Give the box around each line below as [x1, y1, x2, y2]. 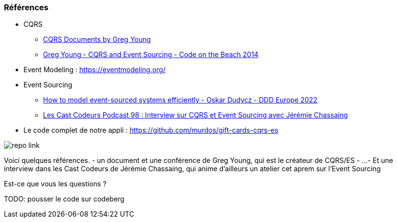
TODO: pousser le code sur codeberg [4, 195, 125, 203]
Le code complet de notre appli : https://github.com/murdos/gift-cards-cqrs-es [23, 126, 279, 135]
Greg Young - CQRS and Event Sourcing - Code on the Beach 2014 [43, 50, 259, 59]
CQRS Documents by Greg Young [43, 35, 151, 44]
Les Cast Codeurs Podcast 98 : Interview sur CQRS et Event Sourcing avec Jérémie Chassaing [43, 111, 348, 120]
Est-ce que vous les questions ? [4, 180, 107, 188]
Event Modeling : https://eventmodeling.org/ [23, 65, 166, 74]
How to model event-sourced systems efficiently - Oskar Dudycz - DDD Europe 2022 [43, 96, 317, 104]
